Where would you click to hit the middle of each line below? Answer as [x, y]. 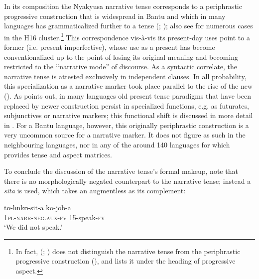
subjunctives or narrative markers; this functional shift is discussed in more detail [129, 115]
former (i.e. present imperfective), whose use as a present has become [110, 47]
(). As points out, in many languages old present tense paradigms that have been [128, 96]
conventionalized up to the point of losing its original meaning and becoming [121, 57]
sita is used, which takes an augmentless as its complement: [95, 191]
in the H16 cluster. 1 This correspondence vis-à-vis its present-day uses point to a [127, 36]
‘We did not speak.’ [33, 227]
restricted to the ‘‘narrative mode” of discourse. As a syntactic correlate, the [121, 67]
